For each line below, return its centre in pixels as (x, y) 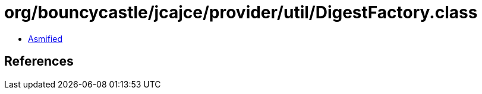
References (39, 61)
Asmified (45, 38)
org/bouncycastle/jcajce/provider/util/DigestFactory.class (241, 12)
